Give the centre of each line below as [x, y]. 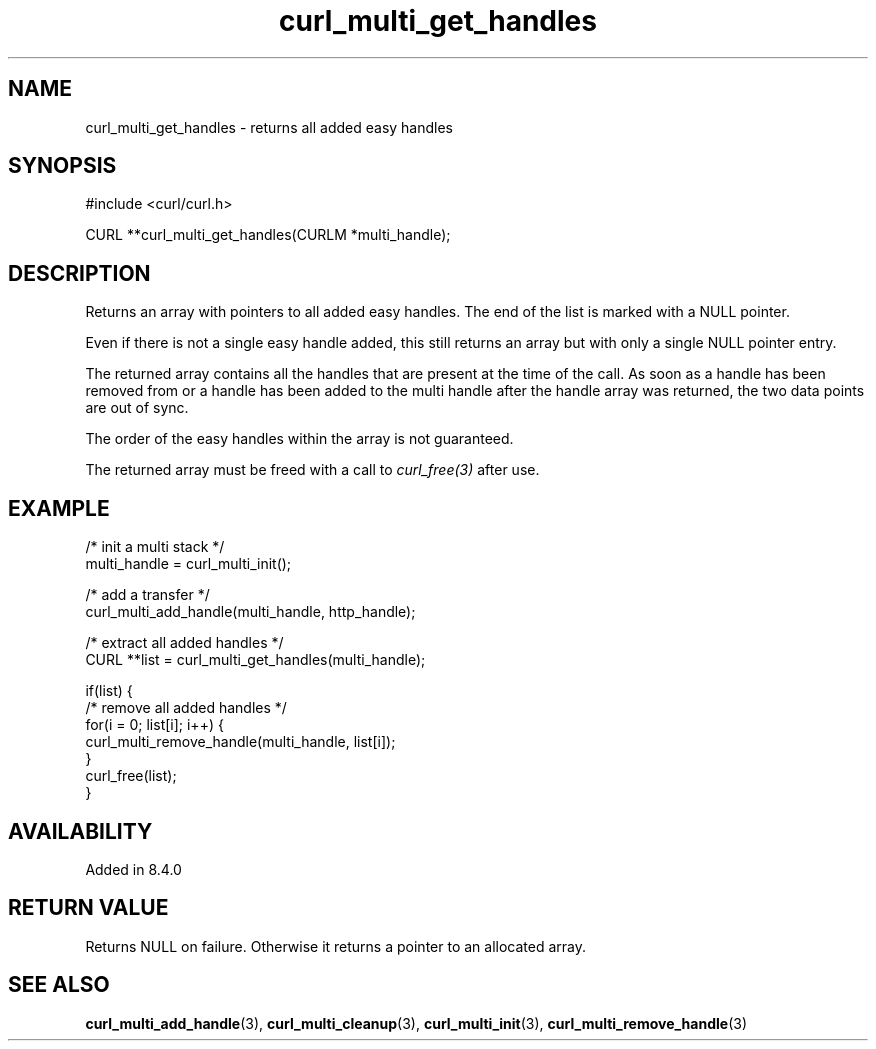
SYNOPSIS [62, 166]
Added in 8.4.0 [133, 869]
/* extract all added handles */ [184, 643]
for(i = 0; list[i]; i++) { [154, 725]
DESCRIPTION [79, 273]
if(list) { [109, 691]
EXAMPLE [59, 508]
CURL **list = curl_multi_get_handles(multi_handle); [255, 660]
